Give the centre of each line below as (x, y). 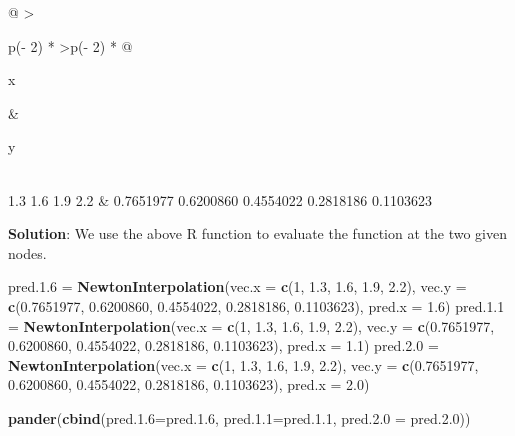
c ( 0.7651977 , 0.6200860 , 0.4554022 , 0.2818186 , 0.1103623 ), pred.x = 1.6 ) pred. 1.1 (256, 305)
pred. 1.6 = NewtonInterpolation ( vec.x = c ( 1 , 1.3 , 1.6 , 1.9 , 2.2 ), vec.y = (237, 286)
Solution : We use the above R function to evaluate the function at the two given (257, 233)
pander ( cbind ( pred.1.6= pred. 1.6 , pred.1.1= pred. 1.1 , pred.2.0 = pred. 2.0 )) (239, 417)
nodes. (27, 252)
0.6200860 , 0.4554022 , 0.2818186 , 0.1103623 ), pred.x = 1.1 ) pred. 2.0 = (223, 345)
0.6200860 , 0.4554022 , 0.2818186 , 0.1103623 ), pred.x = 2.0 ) (189, 384)
